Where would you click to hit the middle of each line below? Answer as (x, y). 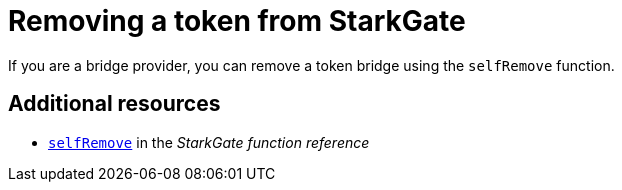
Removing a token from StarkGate (237, 21)
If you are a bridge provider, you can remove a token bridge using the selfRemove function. (311, 65)
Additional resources (114, 104)
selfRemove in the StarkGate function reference (209, 142)
